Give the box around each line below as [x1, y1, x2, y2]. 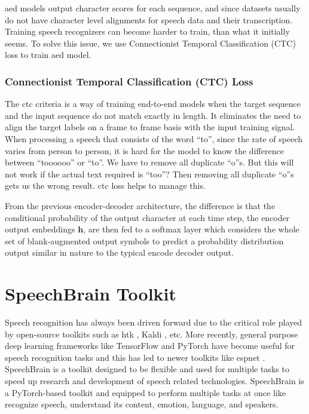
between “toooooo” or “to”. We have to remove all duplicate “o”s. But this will [5, 156, 294, 168]
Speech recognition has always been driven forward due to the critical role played [5, 316, 302, 329]
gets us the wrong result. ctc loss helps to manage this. [5, 179, 206, 192]
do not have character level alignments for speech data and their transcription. [5, 13, 293, 26]
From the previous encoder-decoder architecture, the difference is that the [5, 199, 276, 211]
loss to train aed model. [5, 48, 91, 61]
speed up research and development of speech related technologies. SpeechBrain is [5, 375, 304, 387]
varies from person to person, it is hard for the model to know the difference [5, 144, 284, 157]
